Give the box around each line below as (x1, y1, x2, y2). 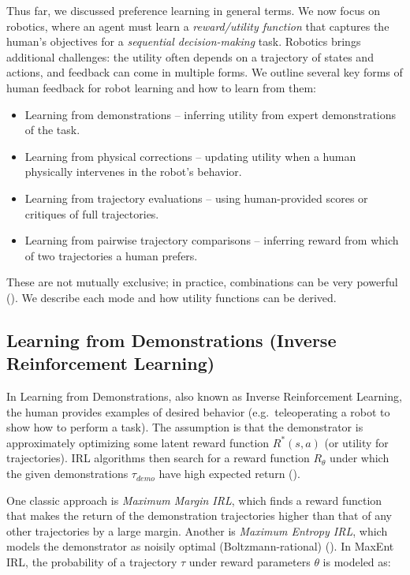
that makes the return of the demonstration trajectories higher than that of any (6, 507, 392, 524)
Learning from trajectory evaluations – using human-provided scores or (24, 189, 368, 206)
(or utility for (324, 434, 389, 450)
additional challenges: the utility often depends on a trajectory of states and (6, 48, 374, 65)
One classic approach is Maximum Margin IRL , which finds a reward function (6, 491, 382, 508)
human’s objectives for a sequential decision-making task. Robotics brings (6, 33, 361, 50)
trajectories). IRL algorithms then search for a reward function (6, 450, 310, 466)
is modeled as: (322, 554, 391, 570)
